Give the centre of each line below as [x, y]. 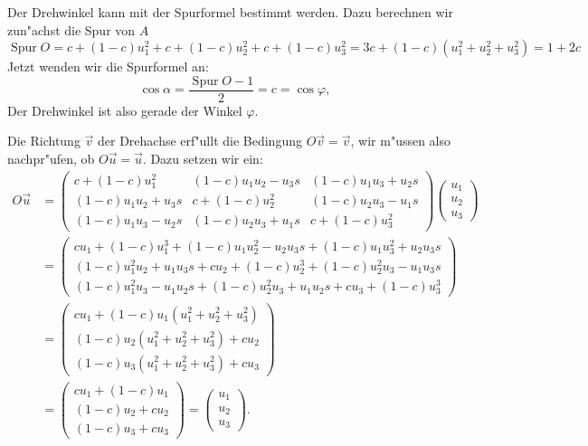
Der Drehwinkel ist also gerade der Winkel [125, 110]
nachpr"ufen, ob [51, 159]
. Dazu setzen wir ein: [203, 159]
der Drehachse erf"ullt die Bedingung [200, 141]
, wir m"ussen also [401, 141]
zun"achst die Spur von [71, 29]
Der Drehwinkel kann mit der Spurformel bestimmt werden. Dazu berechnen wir [230, 12]
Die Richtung [44, 141]
